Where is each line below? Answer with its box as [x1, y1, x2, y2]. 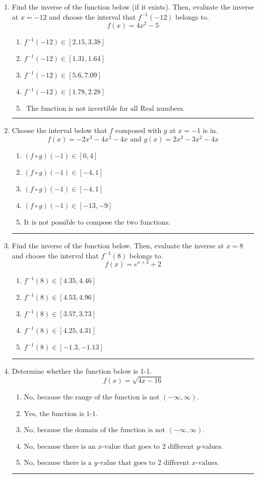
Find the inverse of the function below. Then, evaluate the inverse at [12, 240, 224, 250]
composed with [115, 125, 162, 135]
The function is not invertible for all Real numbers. [26, 105, 185, 113]
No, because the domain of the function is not [24, 426, 166, 434]
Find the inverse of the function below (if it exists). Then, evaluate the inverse [12, 2, 254, 12]
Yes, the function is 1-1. [24, 410, 98, 418]
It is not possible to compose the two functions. [24, 219, 170, 226]
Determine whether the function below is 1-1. [12, 366, 152, 376]
